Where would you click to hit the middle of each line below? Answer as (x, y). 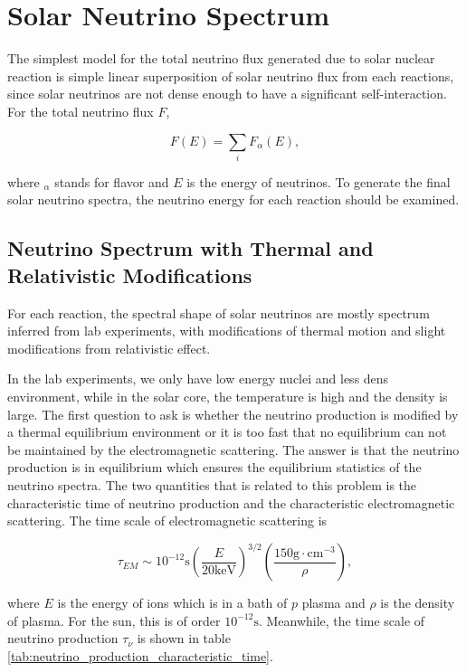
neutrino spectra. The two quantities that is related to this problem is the (212, 484)
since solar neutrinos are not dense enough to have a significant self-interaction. (227, 94)
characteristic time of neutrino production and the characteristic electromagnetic (231, 502)
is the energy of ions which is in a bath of (172, 603)
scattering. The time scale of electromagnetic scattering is (167, 521)
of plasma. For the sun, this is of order (114, 620)
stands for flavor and (112, 181)
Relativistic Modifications (130, 274)
